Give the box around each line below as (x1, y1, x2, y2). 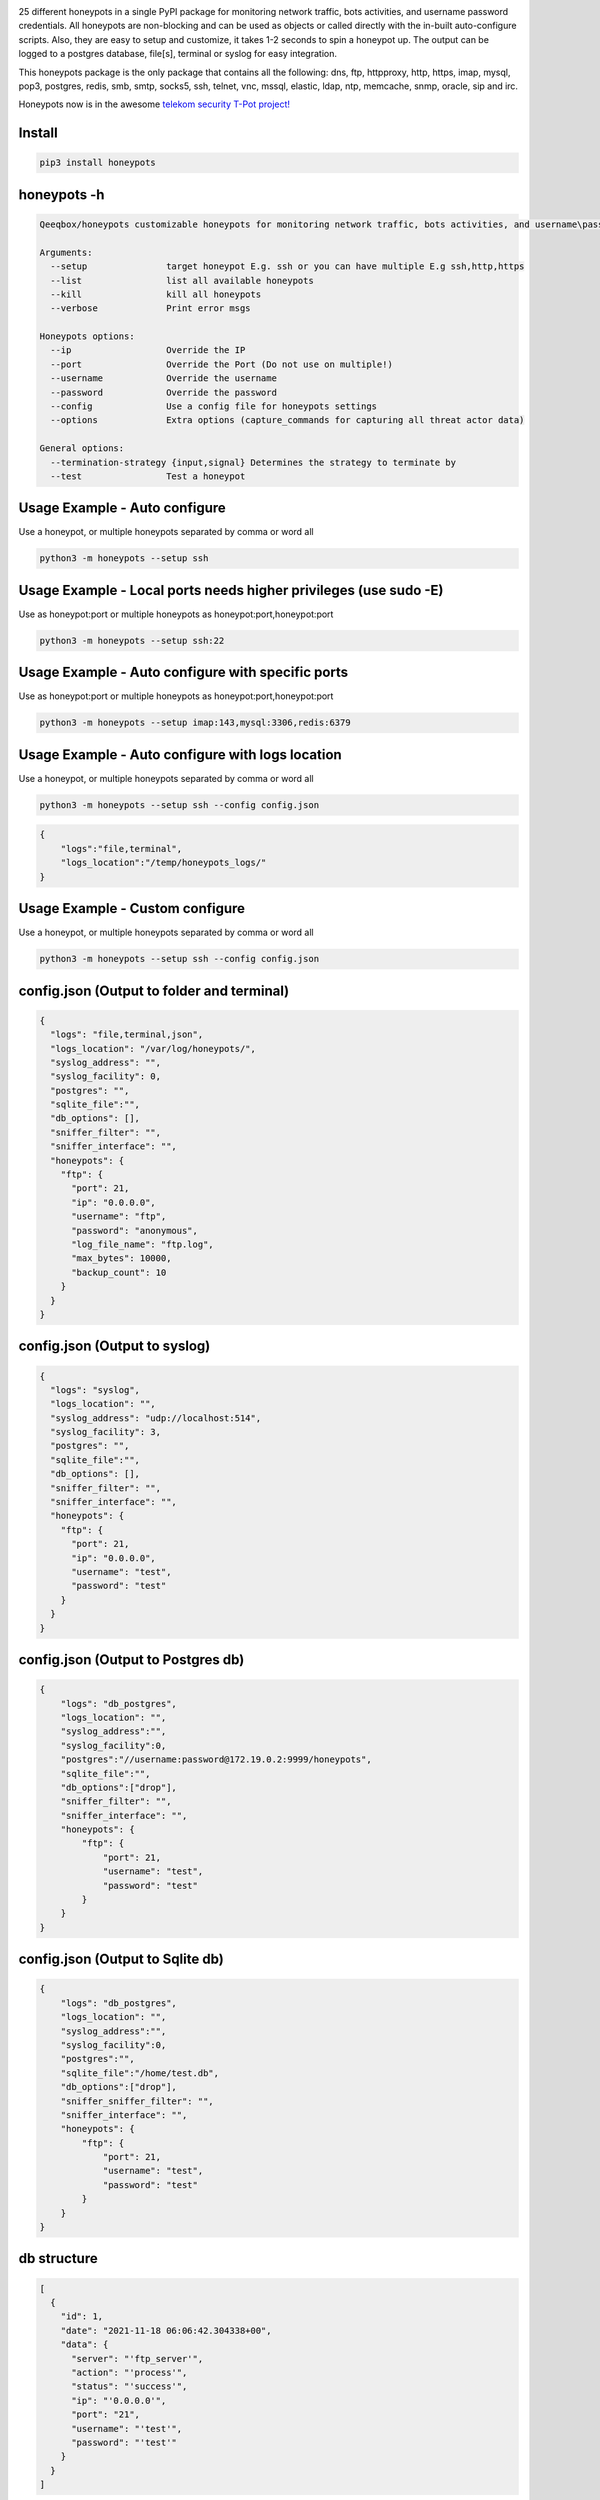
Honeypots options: (39, 331, 135, 342)
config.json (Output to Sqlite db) (18, 1951, 224, 1968)
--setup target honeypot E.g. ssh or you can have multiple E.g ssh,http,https (50, 261, 525, 272)
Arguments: (39, 246, 93, 258)
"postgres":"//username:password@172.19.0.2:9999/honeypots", (60, 1754, 372, 1765)
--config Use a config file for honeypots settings (50, 401, 378, 412)
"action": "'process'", (71, 2366, 188, 2378)
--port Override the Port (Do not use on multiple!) (50, 358, 394, 370)
